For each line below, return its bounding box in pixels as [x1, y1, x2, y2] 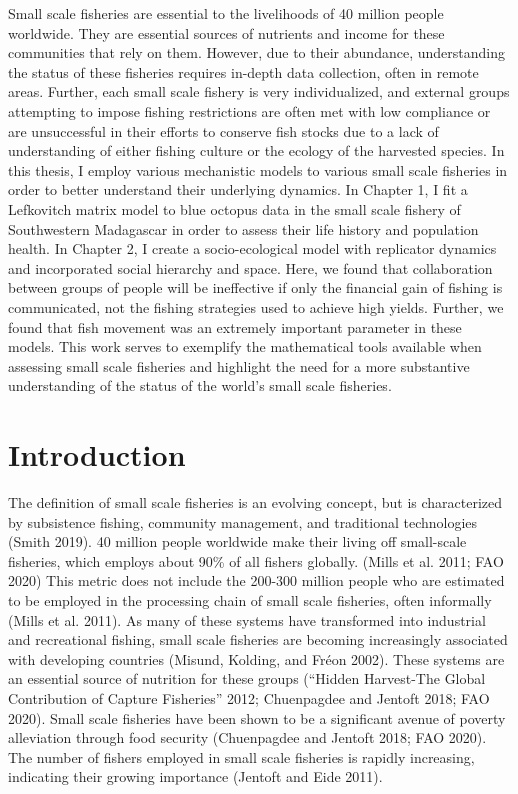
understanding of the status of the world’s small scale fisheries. [8, 375, 392, 396]
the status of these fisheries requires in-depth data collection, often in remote [8, 61, 479, 82]
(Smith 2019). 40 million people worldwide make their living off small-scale [8, 531, 467, 552]
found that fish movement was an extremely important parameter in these [8, 316, 462, 337]
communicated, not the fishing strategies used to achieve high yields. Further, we [8, 296, 504, 317]
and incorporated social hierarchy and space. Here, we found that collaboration [8, 257, 493, 278]
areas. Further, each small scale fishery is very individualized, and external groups [8, 81, 510, 102]
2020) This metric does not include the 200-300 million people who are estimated [8, 570, 505, 591]
